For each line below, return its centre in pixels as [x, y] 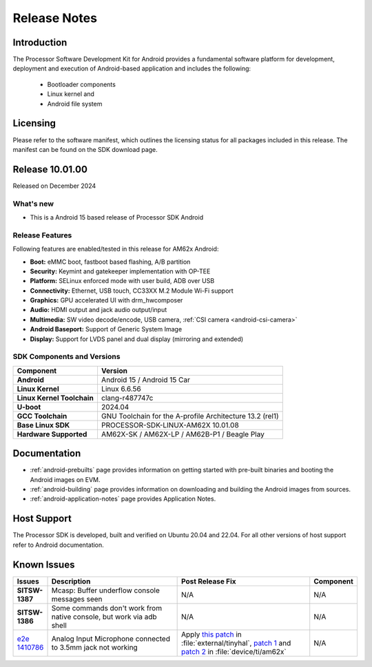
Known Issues [44, 564]
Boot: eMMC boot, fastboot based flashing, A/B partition [110, 262]
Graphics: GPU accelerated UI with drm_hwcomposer [106, 300]
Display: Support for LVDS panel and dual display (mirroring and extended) [137, 339]
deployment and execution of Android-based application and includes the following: [132, 68]
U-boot [29, 407]
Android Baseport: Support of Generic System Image [106, 329]
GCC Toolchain [42, 416]
